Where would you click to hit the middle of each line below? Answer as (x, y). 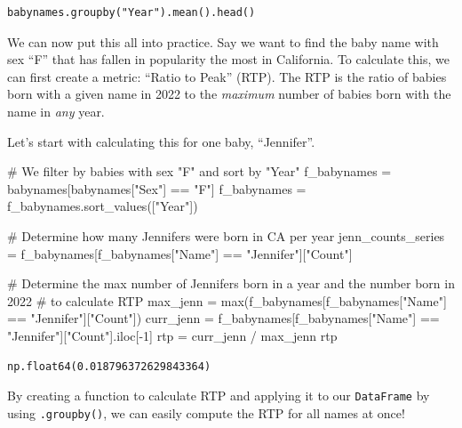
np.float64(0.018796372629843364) (109, 366)
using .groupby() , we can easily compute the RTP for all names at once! (206, 412)
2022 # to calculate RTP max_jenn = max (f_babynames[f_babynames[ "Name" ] (227, 300)
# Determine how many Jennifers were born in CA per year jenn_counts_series (226, 235)
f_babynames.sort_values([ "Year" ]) (103, 206)
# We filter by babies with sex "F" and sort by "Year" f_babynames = (199, 171)
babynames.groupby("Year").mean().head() (131, 12)
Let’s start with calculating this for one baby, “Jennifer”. (161, 141)
